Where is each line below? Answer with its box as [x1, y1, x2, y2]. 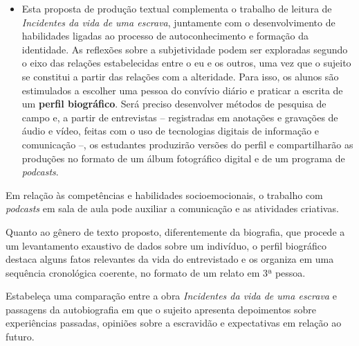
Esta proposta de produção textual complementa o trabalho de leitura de [21, 1, 332, 15]
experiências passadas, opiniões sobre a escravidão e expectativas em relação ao [6, 315, 342, 330]
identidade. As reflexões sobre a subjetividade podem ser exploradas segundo [21, 42, 348, 56]
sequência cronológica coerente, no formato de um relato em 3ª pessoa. [6, 265, 306, 279]
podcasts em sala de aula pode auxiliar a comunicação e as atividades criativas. [6, 201, 339, 216]
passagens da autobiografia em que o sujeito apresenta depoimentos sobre [6, 302, 317, 316]
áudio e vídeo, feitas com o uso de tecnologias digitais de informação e [21, 123, 320, 138]
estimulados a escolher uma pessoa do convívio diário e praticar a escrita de [21, 83, 343, 97]
